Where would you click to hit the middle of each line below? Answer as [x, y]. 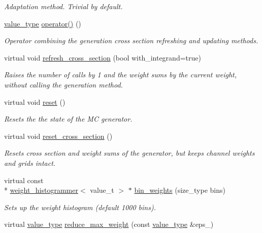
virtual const [24, 180]
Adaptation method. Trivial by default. [63, 6]
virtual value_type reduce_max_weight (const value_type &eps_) [109, 224]
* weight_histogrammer [41, 190]
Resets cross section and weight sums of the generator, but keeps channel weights [129, 153]
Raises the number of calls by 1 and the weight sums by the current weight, [121, 75]
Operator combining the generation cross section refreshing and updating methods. [131, 40]
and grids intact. [30, 163]
